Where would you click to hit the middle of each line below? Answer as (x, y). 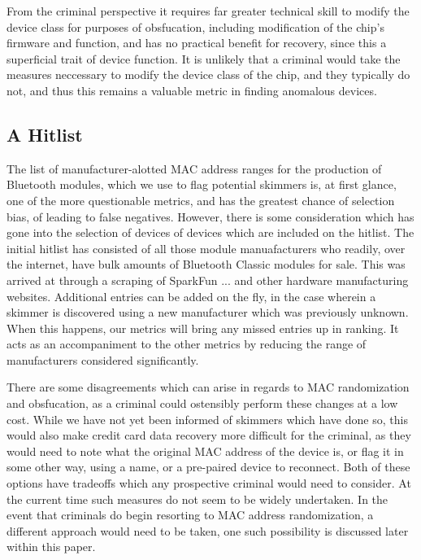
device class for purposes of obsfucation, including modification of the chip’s (195, 26)
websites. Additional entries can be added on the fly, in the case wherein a (191, 296)
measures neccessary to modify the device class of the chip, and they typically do (208, 74)
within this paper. (51, 547)
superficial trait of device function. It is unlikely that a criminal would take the (204, 58)
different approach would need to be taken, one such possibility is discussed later (208, 530)
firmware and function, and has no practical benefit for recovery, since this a (197, 43)
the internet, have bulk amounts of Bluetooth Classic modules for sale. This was (206, 264)
